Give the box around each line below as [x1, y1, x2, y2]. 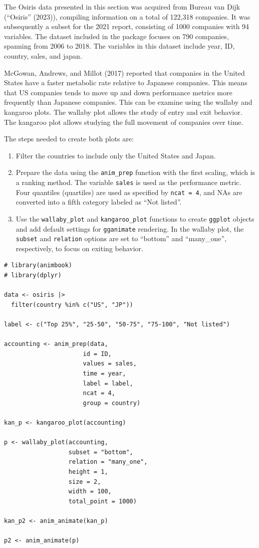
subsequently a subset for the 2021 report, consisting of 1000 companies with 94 [4, 21, 249, 32]
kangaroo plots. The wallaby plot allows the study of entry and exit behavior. [4, 106, 242, 117]
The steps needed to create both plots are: [4, 133, 134, 144]
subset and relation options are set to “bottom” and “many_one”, [16, 233, 226, 244]
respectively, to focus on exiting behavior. [16, 243, 143, 253]
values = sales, [83, 360, 137, 368]
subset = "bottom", [68, 448, 133, 456]
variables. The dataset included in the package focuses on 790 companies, [4, 31, 229, 41]
